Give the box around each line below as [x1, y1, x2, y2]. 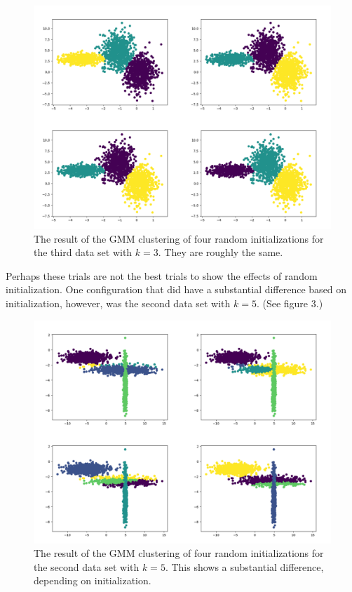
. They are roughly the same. [158, 245, 283, 260]
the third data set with [34, 245, 133, 260]
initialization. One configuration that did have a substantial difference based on [6, 282, 347, 297]
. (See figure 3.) [256, 295, 323, 310]
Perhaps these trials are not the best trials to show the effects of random [6, 268, 318, 283]
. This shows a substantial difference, [165, 559, 324, 574]
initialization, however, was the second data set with [6, 295, 231, 310]
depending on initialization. [34, 573, 151, 588]
